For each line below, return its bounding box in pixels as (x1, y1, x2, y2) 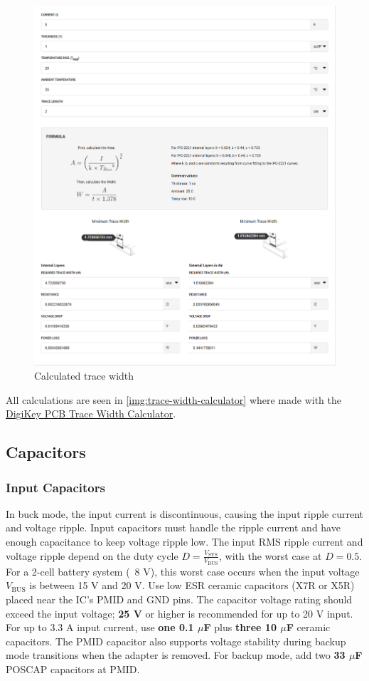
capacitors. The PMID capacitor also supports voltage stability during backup (6, 633, 346, 648)
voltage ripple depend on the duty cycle (6, 548, 178, 563)
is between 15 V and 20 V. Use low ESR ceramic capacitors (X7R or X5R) (29, 578, 355, 593)
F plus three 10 (203, 620, 277, 635)
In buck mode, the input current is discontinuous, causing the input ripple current (6, 506, 364, 521)
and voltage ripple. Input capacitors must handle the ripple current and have (6, 520, 341, 535)
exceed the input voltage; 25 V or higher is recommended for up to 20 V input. (6, 605, 353, 620)
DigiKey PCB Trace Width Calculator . (6, 406, 176, 421)
